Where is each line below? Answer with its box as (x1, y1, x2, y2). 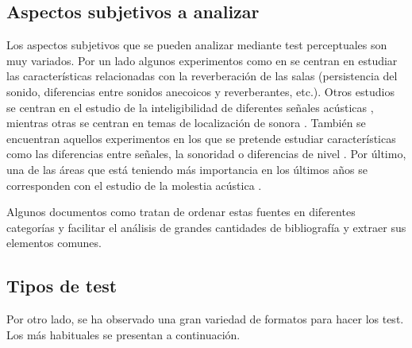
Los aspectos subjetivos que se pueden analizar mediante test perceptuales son (6, 37, 387, 53)
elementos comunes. (6, 234, 102, 251)
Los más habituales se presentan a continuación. (6, 326, 241, 342)
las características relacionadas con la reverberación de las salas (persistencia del (6, 68, 398, 84)
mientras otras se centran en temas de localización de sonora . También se (6, 114, 366, 131)
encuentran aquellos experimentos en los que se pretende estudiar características (6, 130, 396, 146)
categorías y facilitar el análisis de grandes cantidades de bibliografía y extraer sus (6, 218, 406, 235)
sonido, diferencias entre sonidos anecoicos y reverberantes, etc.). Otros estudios (6, 83, 395, 99)
